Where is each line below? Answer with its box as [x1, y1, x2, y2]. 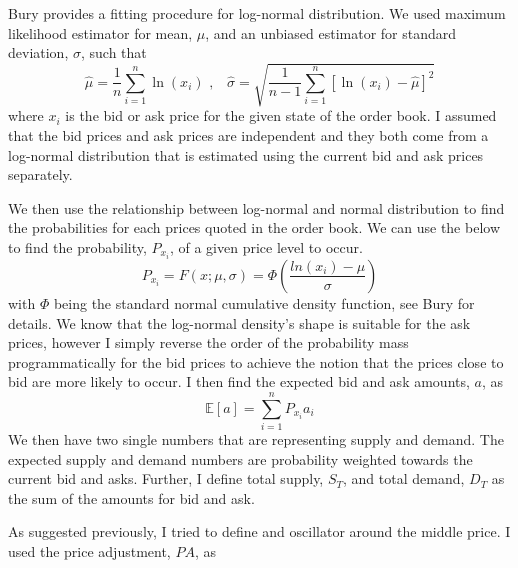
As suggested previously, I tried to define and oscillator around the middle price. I [8, 521, 511, 542]
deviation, [8, 42, 69, 63]
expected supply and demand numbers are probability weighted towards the [8, 448, 473, 469]
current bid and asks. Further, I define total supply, [8, 468, 324, 489]
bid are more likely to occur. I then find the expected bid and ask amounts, [8, 371, 470, 392]
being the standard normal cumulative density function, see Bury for [53, 292, 475, 313]
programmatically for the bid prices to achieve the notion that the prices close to [8, 351, 504, 372]
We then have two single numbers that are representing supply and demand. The [8, 429, 504, 450]
